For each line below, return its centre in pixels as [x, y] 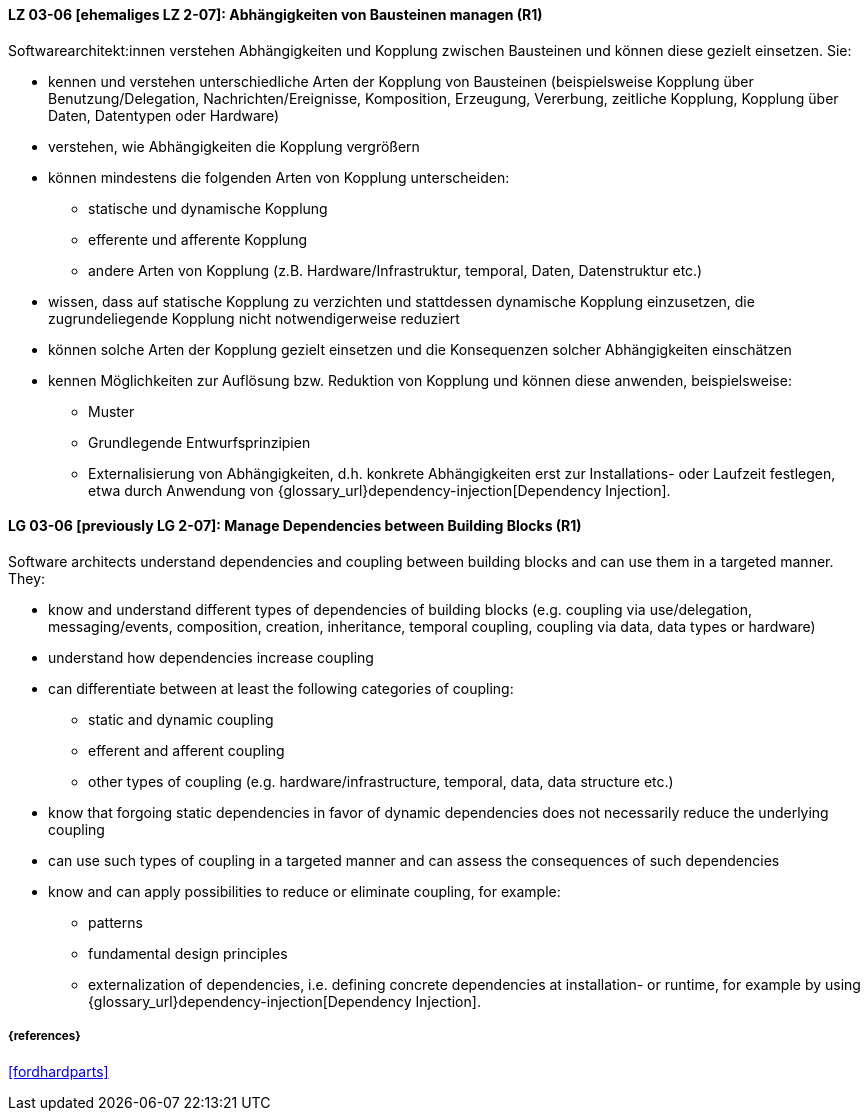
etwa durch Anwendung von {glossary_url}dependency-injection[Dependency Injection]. [379, 490]
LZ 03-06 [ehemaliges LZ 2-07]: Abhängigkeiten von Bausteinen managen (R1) [275, 14]
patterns [115, 922]
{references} [44, 1036]
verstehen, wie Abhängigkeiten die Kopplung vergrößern [234, 146]
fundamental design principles [188, 953]
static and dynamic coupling [181, 719]
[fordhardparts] [58, 1071]
